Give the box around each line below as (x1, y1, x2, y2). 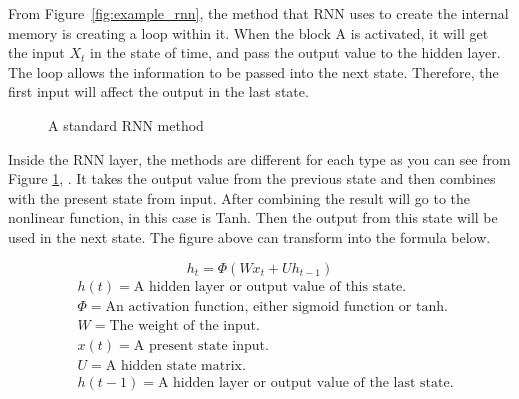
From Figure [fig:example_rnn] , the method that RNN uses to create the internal (8, 3, 509, 23)
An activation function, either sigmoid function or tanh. (105, 299, 448, 314)
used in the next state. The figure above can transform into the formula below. (8, 226, 491, 247)
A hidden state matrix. (105, 358, 246, 373)
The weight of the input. (109, 318, 260, 333)
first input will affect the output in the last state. (8, 81, 309, 102)
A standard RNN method (48, 114, 204, 135)
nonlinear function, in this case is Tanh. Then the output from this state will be (8, 207, 498, 228)
